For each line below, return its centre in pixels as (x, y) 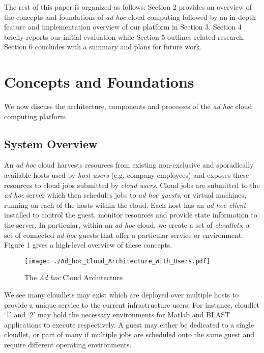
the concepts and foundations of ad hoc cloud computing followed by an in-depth (130, 17)
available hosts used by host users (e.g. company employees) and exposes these (127, 175)
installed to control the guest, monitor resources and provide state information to (131, 215)
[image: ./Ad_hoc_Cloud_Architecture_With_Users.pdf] (118, 261)
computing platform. (36, 116)
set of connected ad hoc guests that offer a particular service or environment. (124, 235)
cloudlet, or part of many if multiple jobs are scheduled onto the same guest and (129, 334)
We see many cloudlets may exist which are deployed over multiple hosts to (122, 295)
